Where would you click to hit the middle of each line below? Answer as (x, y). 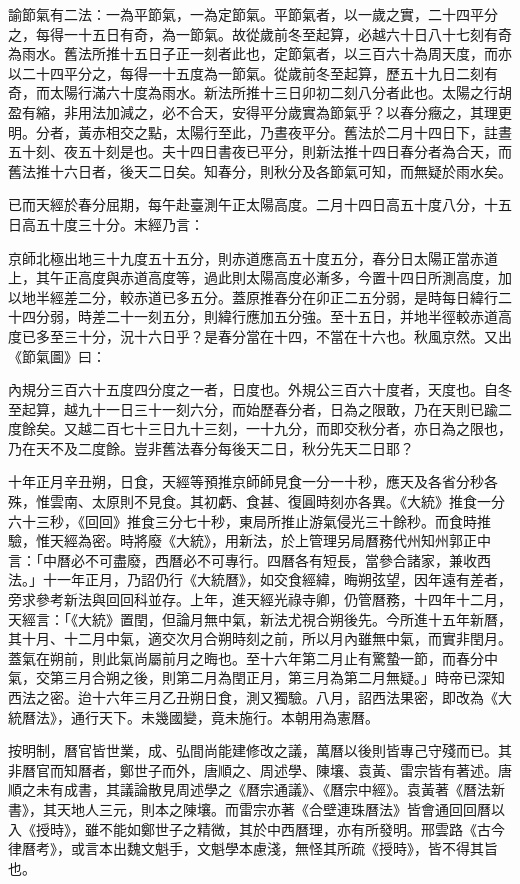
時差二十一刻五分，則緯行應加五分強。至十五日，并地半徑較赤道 (287, 316)
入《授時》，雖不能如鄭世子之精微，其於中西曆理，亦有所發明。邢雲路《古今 (256, 828)
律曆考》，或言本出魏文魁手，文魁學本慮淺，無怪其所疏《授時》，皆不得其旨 (253, 848)
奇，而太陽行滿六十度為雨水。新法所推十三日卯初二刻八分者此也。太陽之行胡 (260, 92)
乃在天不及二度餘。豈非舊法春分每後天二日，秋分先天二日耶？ (211, 447)
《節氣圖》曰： (57, 355)
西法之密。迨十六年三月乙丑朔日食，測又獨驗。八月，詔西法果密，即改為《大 (260, 697)
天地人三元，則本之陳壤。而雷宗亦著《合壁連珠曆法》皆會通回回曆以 (280, 808)
